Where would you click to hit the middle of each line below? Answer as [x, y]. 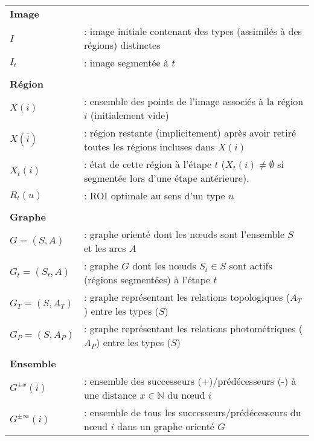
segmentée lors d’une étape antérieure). [167, 178]
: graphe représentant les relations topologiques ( [187, 297]
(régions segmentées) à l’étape [147, 279]
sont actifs [251, 266]
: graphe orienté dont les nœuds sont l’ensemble [184, 234]
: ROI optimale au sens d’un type [155, 195]
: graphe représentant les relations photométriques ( [193, 328]
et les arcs [105, 248]
